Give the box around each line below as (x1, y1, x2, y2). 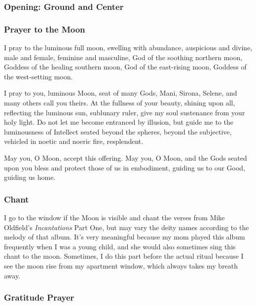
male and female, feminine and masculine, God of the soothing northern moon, (4, 52, 243, 62)
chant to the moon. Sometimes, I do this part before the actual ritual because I (4, 251, 244, 261)
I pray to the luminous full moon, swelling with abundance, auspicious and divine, (4, 42, 253, 53)
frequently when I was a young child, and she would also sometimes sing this (4, 241, 236, 251)
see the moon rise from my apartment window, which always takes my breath (4, 260, 238, 271)
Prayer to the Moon (4, 23, 85, 35)
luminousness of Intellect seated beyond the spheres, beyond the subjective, (4, 126, 232, 136)
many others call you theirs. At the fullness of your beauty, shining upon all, (4, 98, 235, 108)
